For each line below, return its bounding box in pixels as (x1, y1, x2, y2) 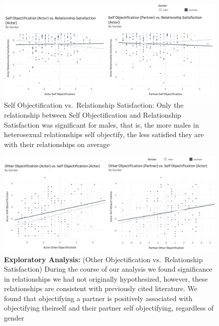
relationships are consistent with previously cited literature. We (4, 283, 198, 294)
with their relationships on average (4, 139, 110, 149)
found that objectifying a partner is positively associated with (4, 293, 193, 303)
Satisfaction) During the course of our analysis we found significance (4, 264, 213, 274)
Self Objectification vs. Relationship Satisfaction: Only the (4, 100, 184, 110)
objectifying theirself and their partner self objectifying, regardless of (4, 303, 214, 313)
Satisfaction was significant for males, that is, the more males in (4, 119, 199, 130)
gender (4, 313, 24, 323)
